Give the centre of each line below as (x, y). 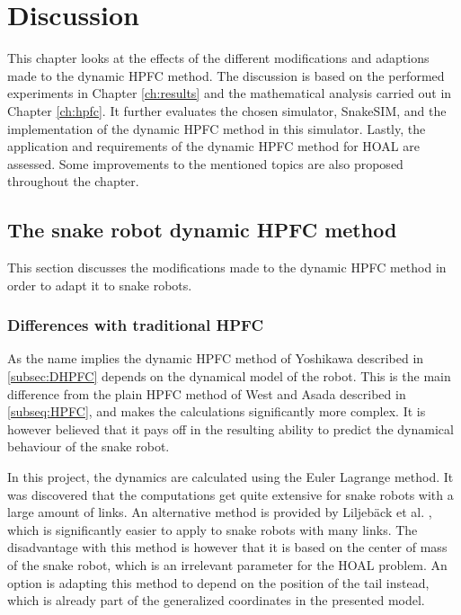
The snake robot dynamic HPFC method (202, 230)
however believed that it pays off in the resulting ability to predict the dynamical (230, 428)
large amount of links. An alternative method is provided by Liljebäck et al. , (220, 512)
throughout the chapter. (73, 181)
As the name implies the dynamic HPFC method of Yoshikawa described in (216, 358)
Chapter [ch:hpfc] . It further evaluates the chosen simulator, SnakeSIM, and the (227, 110)
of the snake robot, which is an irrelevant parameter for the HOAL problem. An (227, 565)
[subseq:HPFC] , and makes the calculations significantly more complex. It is (217, 411)
